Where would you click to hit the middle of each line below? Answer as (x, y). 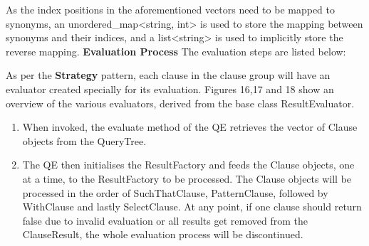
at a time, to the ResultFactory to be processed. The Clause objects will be (187, 178)
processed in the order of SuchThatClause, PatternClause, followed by (175, 192)
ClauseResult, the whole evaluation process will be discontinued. (163, 234)
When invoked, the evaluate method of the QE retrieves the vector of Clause (190, 127)
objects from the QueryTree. (84, 140)
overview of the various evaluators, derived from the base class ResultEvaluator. (180, 103)
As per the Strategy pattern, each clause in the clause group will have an (168, 75)
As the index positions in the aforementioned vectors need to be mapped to (170, 9)
